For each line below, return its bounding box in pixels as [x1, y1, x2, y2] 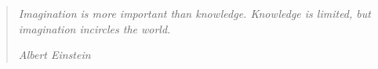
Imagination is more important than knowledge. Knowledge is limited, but [18, 5, 371, 22]
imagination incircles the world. [18, 20, 171, 36]
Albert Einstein [18, 47, 91, 63]
